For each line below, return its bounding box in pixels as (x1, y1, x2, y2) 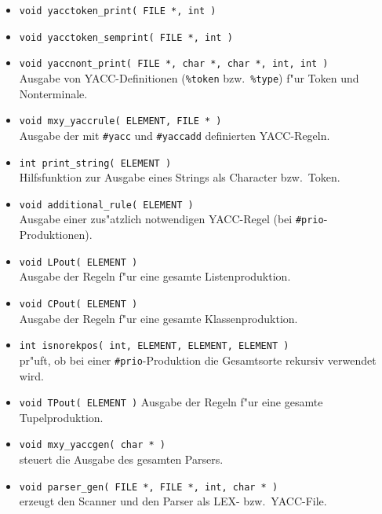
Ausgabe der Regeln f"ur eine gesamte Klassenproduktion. (19, 310, 298, 326)
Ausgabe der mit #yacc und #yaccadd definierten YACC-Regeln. (19, 127, 330, 143)
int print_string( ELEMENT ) (19, 157, 172, 169)
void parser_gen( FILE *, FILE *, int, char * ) (19, 481, 278, 493)
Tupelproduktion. (19, 409, 104, 425)
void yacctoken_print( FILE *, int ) (19, 6, 216, 17)
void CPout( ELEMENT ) (19, 298, 138, 310)
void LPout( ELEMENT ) (19, 256, 138, 268)
